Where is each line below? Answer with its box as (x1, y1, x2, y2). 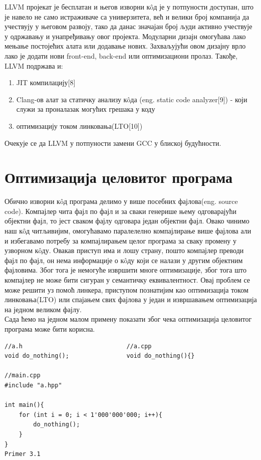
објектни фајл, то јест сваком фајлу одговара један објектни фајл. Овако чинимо (5, 215, 249, 226)
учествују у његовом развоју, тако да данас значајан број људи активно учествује (5, 21, 252, 32)
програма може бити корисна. (5, 323, 95, 334)
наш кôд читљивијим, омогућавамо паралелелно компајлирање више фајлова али (5, 225, 251, 236)
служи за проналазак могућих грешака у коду (16, 104, 155, 114)
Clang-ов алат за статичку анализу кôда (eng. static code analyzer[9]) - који (16, 94, 247, 104)
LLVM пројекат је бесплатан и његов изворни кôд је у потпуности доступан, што (5, 2, 253, 12)
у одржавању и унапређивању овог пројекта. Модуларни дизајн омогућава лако (5, 31, 246, 41)
